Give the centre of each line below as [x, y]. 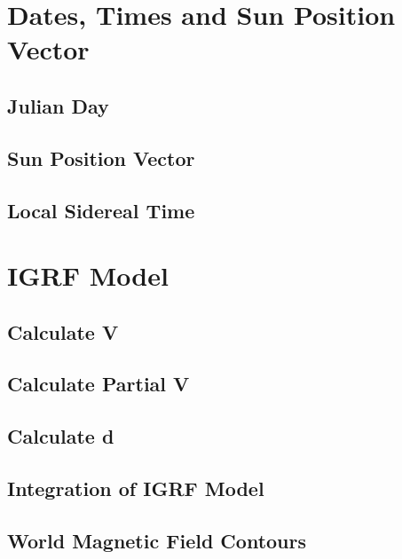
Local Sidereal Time [101, 210]
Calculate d [61, 436]
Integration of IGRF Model [136, 488]
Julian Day [58, 105]
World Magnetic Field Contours [157, 540]
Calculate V [63, 331]
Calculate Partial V [99, 384]
